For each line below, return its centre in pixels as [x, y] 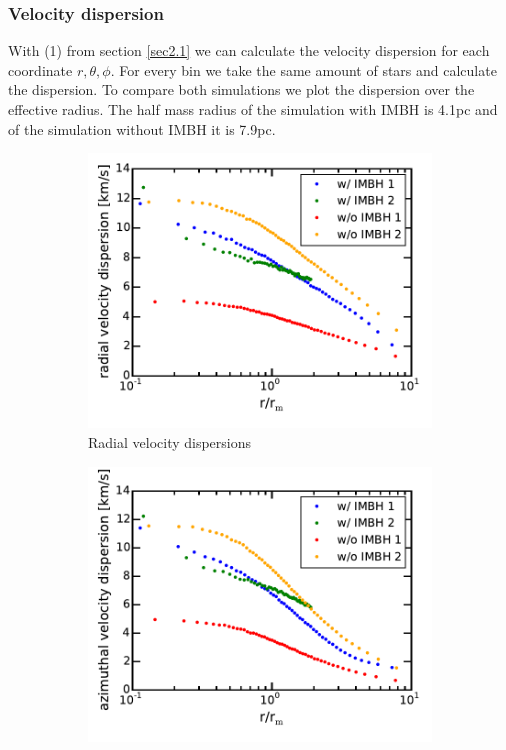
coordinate [40, 69]
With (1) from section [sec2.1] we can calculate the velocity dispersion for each [249, 50]
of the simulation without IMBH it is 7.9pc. [142, 128]
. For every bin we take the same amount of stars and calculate [303, 69]
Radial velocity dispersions [170, 441]
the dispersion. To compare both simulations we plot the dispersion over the [241, 89]
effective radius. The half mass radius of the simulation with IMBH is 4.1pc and [253, 109]
